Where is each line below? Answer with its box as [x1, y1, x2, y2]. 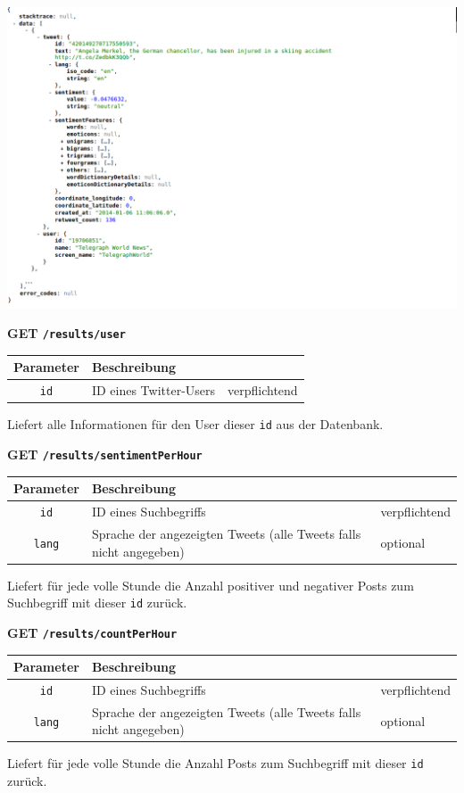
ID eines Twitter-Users [91, 381, 216, 400]
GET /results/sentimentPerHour [7, 445, 203, 464]
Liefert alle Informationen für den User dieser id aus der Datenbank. [7, 415, 384, 434]
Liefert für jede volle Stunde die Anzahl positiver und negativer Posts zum [7, 575, 414, 594]
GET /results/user [7, 324, 126, 343]
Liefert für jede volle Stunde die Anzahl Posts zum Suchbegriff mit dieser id [7, 754, 424, 772]
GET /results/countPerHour [7, 623, 178, 641]
